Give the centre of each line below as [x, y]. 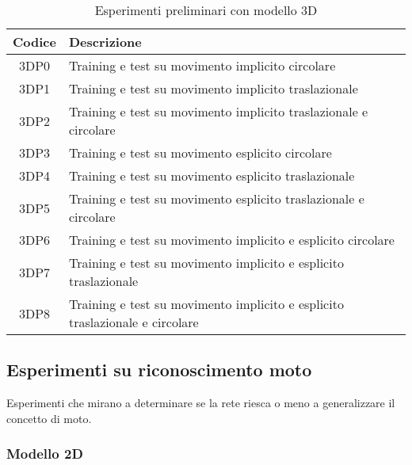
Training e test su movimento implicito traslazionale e [218, 111]
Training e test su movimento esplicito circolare [200, 152]
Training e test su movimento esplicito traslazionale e [216, 198]
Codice [34, 42]
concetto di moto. [49, 418]
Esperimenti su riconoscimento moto [159, 370]
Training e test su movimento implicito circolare [202, 65]
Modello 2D [45, 454]
